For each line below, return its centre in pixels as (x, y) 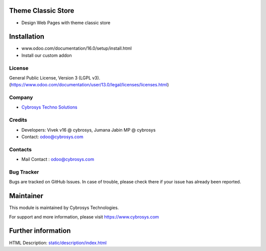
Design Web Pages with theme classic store (66, 23)
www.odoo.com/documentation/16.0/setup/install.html (77, 48)
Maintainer (26, 196)
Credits (18, 120)
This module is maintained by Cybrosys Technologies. (64, 208)
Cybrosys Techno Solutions (49, 107)
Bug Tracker (24, 172)
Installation (27, 37)
